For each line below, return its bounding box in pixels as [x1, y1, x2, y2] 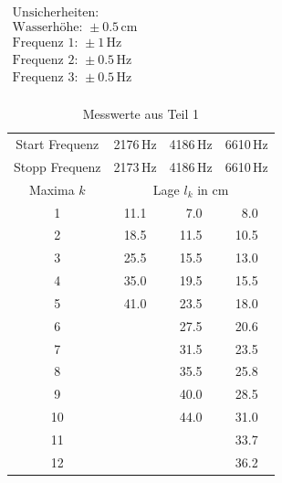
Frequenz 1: [12, 37, 78, 50]
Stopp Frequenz [14, 156, 101, 176]
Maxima [28, 179, 75, 199]
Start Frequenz [16, 134, 99, 154]
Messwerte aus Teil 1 [82, 104, 200, 123]
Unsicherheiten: [12, 6, 99, 20]
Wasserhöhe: [12, 21, 83, 35]
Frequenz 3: [12, 71, 78, 85]
